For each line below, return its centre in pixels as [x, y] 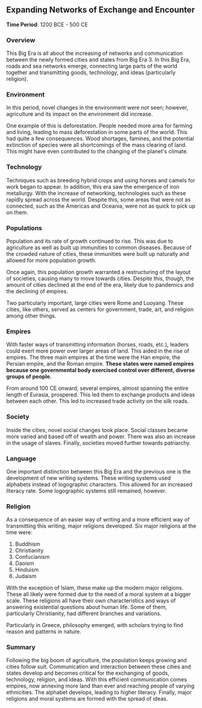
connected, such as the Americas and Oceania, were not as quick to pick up [101, 206]
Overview [21, 40]
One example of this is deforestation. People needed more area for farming [99, 126]
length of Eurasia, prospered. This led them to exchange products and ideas [101, 395]
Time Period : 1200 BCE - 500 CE [47, 24]
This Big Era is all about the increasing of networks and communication [94, 53]
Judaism [26, 576]
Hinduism [27, 570]
